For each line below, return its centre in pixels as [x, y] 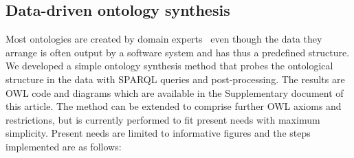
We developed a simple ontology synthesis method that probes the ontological [169, 66]
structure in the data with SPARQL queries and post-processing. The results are [175, 79]
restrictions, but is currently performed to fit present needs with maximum [163, 119]
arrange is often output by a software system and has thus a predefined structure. [178, 52]
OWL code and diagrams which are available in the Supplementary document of [175, 92]
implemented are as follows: [64, 146]
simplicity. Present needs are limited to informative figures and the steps [158, 133]
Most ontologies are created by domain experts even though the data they [164, 39]
